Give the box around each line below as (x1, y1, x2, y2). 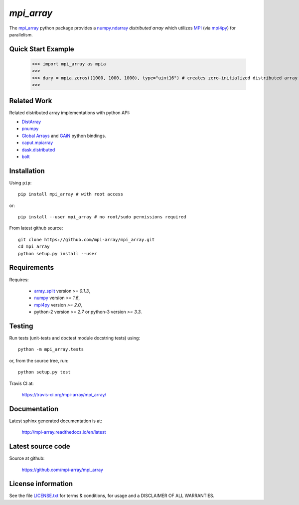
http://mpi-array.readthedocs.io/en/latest (21, 429, 106, 435)
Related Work (9, 96, 52, 105)
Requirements (9, 263, 54, 272)
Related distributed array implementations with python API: (9, 110, 130, 116)
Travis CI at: (9, 380, 34, 386)
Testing (9, 322, 33, 330)
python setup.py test (18, 369, 71, 375)
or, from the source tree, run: (9, 357, 69, 363)
